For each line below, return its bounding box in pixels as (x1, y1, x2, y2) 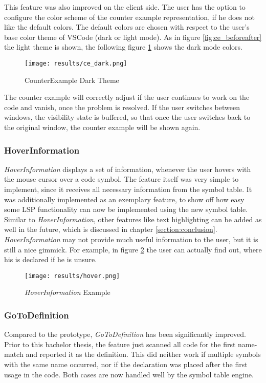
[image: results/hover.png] (25, 272, 120, 280)
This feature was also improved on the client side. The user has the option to (4, 2, 246, 12)
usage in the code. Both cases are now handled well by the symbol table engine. (4, 369, 254, 379)
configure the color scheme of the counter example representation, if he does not (4, 11, 255, 22)
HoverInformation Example (25, 287, 110, 297)
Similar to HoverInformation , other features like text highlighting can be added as (4, 214, 262, 224)
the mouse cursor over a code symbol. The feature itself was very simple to (4, 174, 239, 184)
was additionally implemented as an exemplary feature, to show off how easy (4, 194, 245, 204)
